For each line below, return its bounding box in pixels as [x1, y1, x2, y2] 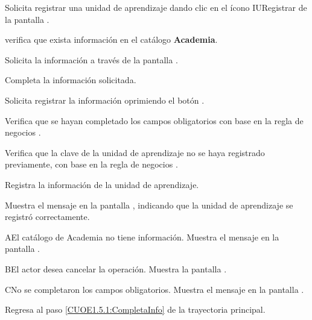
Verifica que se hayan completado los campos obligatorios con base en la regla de [5, 114, 304, 127]
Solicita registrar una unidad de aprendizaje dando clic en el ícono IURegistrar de [5, 1, 307, 13]
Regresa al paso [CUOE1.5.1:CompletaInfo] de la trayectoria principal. [5, 303, 266, 316]
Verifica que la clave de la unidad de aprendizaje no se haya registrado [5, 146, 265, 158]
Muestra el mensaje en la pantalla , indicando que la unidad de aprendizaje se [5, 198, 293, 211]
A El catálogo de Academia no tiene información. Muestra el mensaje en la [5, 230, 279, 243]
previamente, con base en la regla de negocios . [5, 158, 178, 171]
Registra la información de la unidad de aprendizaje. [5, 178, 199, 190]
